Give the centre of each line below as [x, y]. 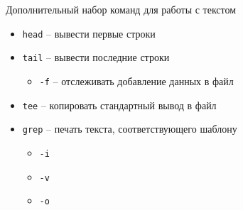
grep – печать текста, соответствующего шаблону [130, 129]
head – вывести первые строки [89, 33]
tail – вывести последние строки [96, 57]
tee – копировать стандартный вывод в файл [119, 105]
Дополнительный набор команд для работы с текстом [121, 9]
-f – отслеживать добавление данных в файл [136, 81]
